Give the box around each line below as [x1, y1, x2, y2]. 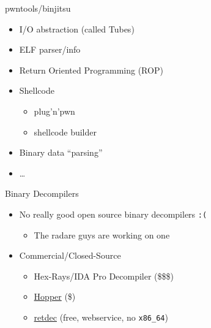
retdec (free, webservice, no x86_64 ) [34, 310, 168, 323]
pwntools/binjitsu [5, 2, 71, 14]
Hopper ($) [34, 290, 76, 303]
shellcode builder [34, 125, 97, 138]
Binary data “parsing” [19, 146, 103, 159]
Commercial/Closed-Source [19, 249, 121, 262]
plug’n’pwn [34, 104, 75, 117]
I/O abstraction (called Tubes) [19, 22, 135, 35]
